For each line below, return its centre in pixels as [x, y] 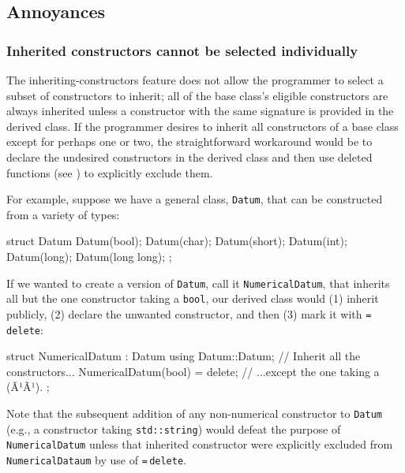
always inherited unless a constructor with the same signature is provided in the [200, 111]
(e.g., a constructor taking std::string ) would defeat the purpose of [174, 428]
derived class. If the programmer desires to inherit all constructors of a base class [202, 126]
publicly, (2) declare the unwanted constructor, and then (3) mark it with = [189, 313]
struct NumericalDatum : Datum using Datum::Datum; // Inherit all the [184, 356]
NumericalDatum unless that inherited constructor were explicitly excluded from [200, 444]
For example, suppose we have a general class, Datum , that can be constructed [195, 199]
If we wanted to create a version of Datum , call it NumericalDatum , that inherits [198, 283]
